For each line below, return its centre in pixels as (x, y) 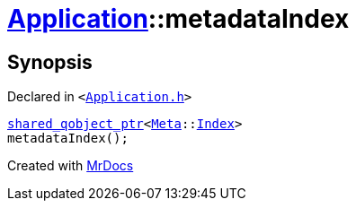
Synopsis (50, 62)
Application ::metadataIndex (178, 19)
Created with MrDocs (71, 166)
